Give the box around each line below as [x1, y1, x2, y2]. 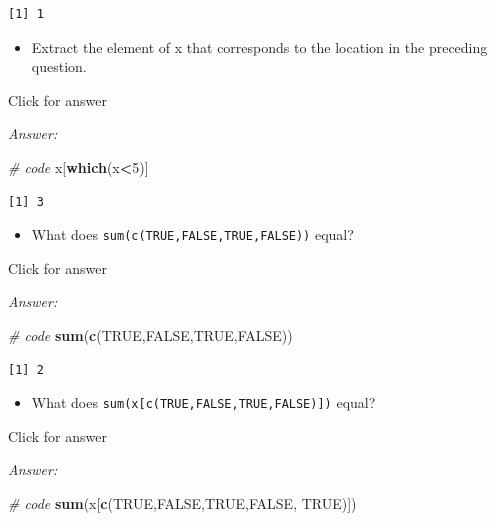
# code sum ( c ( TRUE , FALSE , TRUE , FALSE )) [8, 325, 293, 345]
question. [31, 56, 87, 77]
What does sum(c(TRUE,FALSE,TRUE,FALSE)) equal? [31, 224, 354, 245]
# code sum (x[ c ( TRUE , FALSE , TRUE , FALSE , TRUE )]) [8, 493, 357, 514]
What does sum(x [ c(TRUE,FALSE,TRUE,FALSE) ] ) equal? [31, 392, 376, 413]
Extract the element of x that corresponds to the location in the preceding [31, 36, 488, 57]
